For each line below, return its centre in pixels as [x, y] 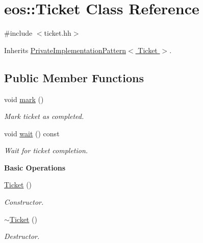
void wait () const [32, 133]
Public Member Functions [74, 77]
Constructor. [24, 202]
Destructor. [22, 236]
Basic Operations [35, 167]
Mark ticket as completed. [44, 116]
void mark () [24, 99]
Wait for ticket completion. [46, 150]
